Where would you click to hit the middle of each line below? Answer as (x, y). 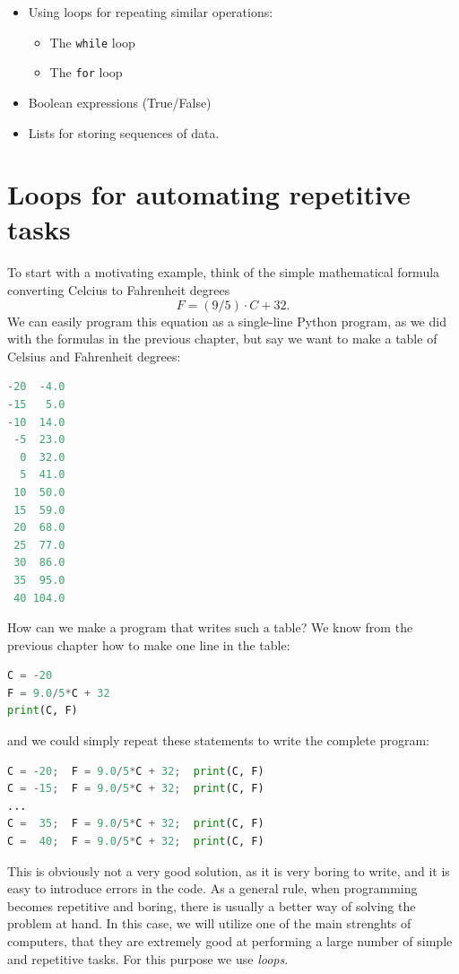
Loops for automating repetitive (209, 194)
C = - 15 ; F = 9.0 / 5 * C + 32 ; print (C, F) (136, 789)
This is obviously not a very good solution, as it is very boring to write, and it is (229, 870)
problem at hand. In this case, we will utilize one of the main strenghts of (209, 923)
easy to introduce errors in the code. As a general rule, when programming (212, 888)
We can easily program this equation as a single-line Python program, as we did (227, 321)
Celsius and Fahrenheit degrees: (94, 356)
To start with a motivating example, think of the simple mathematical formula (224, 272)
